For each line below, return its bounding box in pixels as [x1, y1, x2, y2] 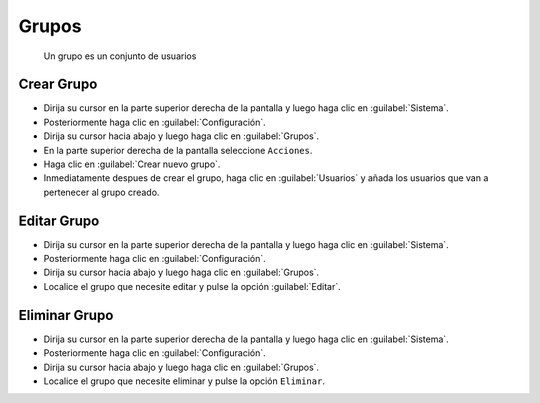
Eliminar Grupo [18, 306, 114, 324]
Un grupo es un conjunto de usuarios [43, 50, 197, 62]
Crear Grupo [18, 76, 98, 93]
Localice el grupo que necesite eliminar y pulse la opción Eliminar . [43, 375, 325, 387]
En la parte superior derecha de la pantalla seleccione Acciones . [43, 144, 313, 156]
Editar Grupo [18, 212, 100, 229]
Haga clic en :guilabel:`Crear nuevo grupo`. [43, 158, 221, 170]
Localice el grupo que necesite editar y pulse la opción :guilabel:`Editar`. [43, 280, 342, 292]
